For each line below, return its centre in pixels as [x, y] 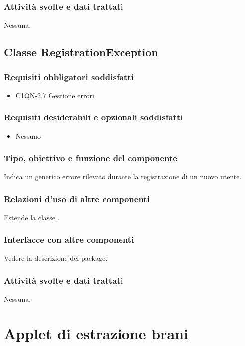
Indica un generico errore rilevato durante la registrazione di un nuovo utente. [123, 176]
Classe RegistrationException [81, 52]
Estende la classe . [32, 217]
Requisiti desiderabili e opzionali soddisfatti [94, 117]
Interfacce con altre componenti [69, 239]
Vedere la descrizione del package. [56, 258]
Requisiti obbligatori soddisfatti [69, 76]
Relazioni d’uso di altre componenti [77, 198]
